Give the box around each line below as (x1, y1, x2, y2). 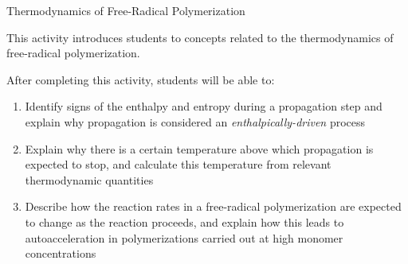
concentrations (25, 245, 96, 262)
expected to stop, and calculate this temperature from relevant (25, 156, 331, 173)
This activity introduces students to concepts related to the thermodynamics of (6, 29, 394, 45)
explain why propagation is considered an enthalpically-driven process (25, 113, 366, 130)
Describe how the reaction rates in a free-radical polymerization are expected (25, 198, 402, 215)
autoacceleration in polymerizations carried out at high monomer (25, 229, 343, 246)
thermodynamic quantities (25, 171, 154, 188)
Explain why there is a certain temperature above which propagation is (25, 140, 374, 157)
